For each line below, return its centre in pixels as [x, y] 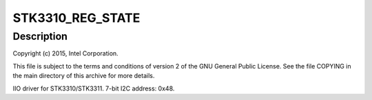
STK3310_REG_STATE [76, 18]
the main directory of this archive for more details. [84, 76]
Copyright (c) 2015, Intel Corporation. [65, 53]
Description [40, 36]
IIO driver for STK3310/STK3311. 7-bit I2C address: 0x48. [94, 88]
